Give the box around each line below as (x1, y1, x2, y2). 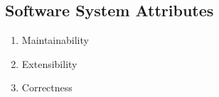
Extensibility (21, 56, 78, 71)
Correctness (21, 80, 73, 95)
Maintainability (21, 33, 89, 47)
